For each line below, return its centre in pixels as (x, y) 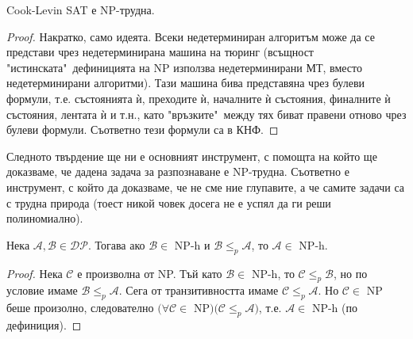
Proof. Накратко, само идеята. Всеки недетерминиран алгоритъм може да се (191, 36)
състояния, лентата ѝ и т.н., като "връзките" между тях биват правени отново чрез (206, 114)
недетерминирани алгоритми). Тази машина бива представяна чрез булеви (185, 83)
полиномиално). (45, 218)
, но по (350, 273)
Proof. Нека (35, 273)
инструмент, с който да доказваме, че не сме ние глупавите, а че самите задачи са (205, 187)
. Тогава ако (116, 244)
